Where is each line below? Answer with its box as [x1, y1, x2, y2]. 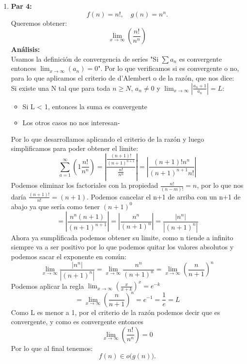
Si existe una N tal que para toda [11, 83, 110, 93]
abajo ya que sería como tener [11, 201, 100, 211]
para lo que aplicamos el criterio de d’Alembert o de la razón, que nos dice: [11, 72, 234, 83]
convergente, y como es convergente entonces [11, 316, 143, 327]
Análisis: [11, 44, 40, 54]
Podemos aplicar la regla [11, 281, 84, 291]
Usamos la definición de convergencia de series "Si [11, 53, 159, 64]
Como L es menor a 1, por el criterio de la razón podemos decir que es [11, 307, 220, 317]
